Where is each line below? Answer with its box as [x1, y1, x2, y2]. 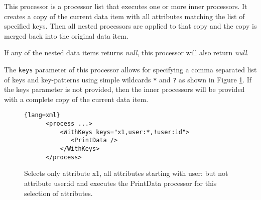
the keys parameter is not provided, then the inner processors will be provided [4, 84, 245, 94]
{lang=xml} [24, 112, 60, 119]
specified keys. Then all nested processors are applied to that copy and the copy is [4, 21, 257, 31]
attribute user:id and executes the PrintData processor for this [24, 178, 217, 188]
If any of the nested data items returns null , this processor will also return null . [4, 47, 249, 58]
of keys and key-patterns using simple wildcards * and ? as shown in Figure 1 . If [4, 74, 252, 84]
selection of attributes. [24, 187, 93, 198]
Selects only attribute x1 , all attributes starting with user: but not [24, 168, 228, 178]
